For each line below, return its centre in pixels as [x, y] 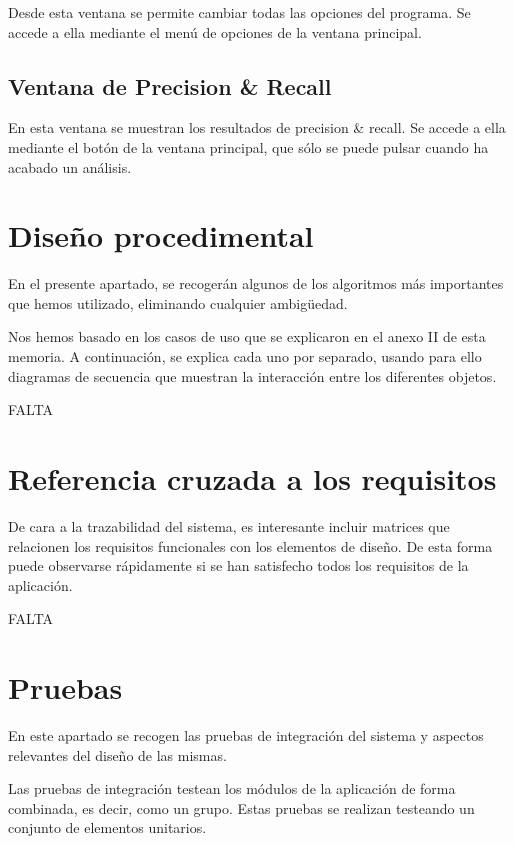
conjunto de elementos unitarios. [107, 827]
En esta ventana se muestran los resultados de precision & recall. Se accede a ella [257, 127]
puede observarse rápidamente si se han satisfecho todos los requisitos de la [238, 565]
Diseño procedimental [161, 235]
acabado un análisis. [70, 166]
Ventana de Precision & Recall [170, 85]
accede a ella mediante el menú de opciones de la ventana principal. [215, 31]
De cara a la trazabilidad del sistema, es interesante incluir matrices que [229, 525]
